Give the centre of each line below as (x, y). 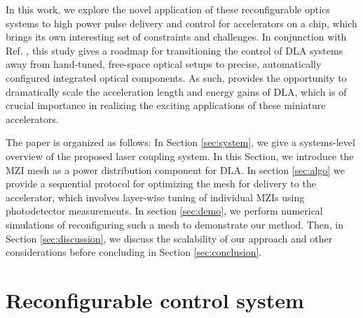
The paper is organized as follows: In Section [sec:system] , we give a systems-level (180, 142)
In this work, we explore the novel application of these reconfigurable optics (168, 9)
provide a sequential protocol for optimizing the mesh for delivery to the (161, 183)
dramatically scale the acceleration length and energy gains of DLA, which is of (176, 91)
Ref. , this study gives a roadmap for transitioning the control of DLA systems (174, 50)
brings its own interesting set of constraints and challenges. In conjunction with (176, 37)
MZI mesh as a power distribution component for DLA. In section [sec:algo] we (175, 169)
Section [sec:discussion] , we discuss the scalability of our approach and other (169, 238)
